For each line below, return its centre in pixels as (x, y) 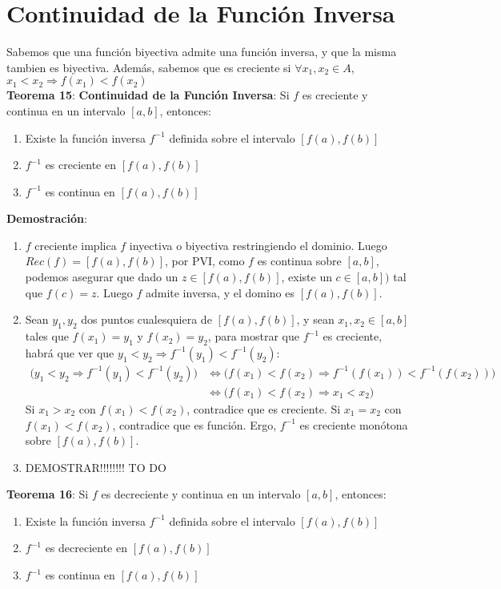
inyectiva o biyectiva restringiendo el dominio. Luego (258, 245)
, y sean (315, 319)
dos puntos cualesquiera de (146, 319)
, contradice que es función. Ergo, (194, 424)
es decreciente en (86, 548)
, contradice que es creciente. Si (264, 408)
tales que (47, 336)
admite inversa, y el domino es (220, 292)
